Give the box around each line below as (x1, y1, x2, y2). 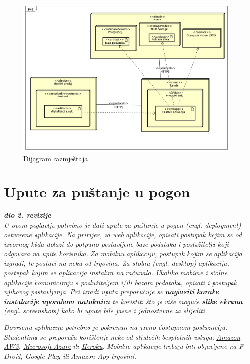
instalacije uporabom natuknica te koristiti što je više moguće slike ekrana (4, 296, 243, 306)
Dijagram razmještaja (23, 153, 88, 163)
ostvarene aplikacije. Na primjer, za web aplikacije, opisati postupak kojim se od (4, 229, 242, 239)
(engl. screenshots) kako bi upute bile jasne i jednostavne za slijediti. (4, 306, 207, 316)
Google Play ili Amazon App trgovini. (25, 350, 136, 361)
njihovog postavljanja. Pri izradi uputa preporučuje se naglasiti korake (4, 287, 219, 297)
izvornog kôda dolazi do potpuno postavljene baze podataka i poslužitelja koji (4, 239, 229, 249)
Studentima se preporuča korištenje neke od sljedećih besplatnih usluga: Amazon (4, 331, 241, 342)
